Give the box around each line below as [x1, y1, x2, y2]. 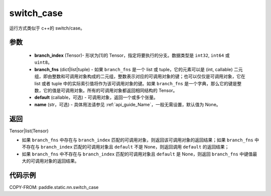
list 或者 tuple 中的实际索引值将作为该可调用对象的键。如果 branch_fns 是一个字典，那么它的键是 [34, 80, 237, 86]
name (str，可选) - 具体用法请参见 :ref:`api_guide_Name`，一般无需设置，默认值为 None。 [34, 101, 221, 107]
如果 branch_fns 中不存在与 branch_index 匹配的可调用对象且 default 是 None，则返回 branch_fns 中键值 [22, 151, 253, 157]
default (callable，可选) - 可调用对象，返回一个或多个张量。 [34, 94, 158, 100]
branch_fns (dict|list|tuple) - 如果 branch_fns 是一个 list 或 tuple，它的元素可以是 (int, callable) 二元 [34, 66, 243, 72]
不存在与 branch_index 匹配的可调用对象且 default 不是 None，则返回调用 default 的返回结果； [22, 144, 229, 150]
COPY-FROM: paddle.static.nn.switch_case [9, 184, 99, 190]
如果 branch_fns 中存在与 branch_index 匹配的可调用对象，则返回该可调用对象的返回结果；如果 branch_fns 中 [22, 137, 259, 143]
